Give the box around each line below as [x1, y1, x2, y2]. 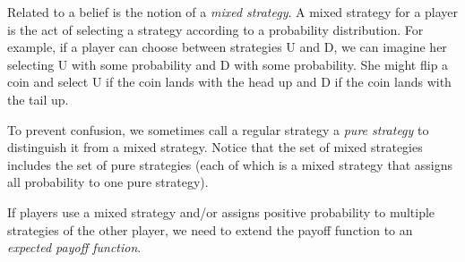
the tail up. [7, 89, 69, 108]
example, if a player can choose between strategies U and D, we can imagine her [7, 38, 447, 56]
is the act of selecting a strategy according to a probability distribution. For [7, 20, 424, 38]
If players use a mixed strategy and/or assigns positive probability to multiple [7, 202, 435, 221]
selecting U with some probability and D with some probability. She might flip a [7, 55, 449, 73]
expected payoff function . [7, 238, 142, 257]
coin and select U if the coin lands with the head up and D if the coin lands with [7, 72, 452, 91]
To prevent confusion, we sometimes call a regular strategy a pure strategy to [7, 120, 429, 139]
